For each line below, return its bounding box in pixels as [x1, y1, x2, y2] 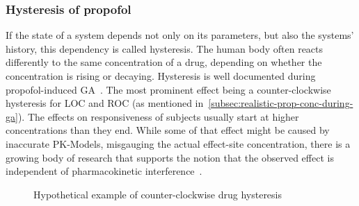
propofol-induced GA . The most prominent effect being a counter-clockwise [6, 82, 331, 96]
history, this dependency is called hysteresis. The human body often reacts [6, 41, 324, 55]
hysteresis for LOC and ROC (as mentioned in [6, 96, 204, 110]
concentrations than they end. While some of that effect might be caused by [6, 123, 330, 137]
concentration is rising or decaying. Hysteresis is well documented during [6, 69, 316, 83]
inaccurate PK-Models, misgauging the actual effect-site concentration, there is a [6, 136, 351, 151]
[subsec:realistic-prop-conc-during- [208, 96, 353, 110]
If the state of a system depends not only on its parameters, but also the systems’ [6, 28, 354, 42]
